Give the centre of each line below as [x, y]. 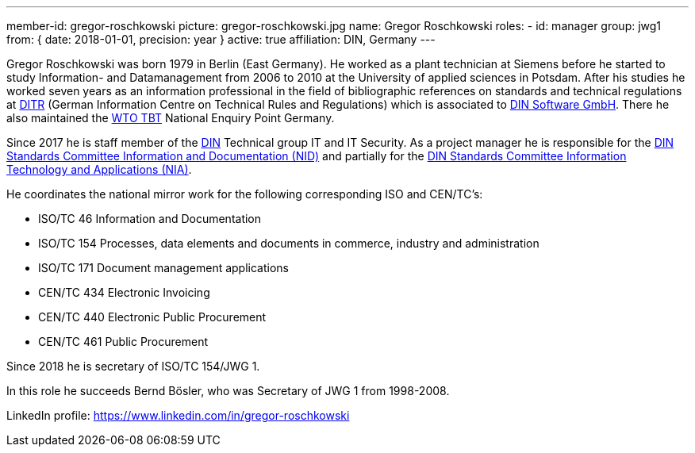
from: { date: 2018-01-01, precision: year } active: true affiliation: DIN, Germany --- [221, 39]
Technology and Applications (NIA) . [99, 169]
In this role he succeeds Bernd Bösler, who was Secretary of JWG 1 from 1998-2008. [228, 391]
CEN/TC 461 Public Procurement [123, 342]
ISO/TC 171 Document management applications [163, 268]
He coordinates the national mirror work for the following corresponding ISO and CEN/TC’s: [245, 194]
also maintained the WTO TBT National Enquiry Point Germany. [171, 118]
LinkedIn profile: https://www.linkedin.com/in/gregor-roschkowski [178, 415]
